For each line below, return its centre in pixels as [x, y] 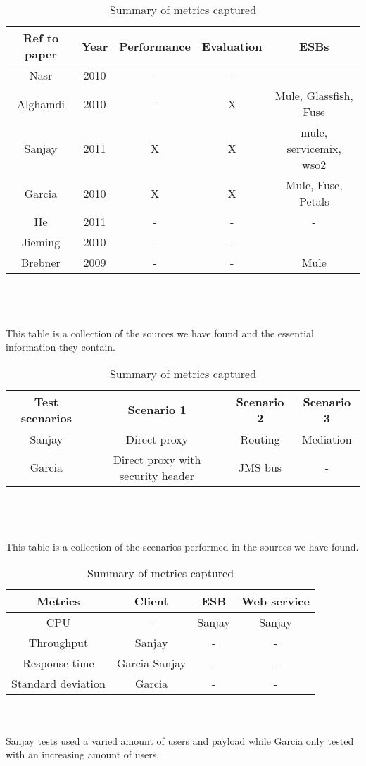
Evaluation [232, 46]
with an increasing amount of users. [83, 754]
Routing [260, 439]
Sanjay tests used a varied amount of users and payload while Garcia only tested [180, 740]
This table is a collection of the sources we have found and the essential [160, 333]
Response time [58, 663]
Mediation [327, 439]
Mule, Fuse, [314, 185]
